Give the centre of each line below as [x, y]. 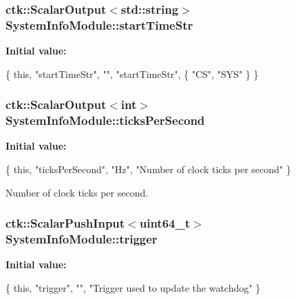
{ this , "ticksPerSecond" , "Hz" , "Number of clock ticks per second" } [148, 169]
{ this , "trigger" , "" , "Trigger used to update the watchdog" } [133, 287]
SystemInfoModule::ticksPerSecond [105, 120]
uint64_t [165, 223]
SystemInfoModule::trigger [82, 239]
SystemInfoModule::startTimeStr [99, 24]
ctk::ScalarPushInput [65, 223]
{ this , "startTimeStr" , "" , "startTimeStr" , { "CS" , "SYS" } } [132, 73]
